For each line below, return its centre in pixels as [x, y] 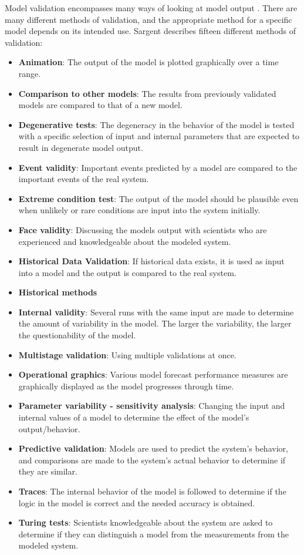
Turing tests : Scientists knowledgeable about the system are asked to [146, 522]
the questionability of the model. [77, 335]
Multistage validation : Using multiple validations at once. [127, 354]
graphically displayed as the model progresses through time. [126, 386]
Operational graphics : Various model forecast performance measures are [153, 374]
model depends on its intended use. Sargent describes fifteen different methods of [151, 31]
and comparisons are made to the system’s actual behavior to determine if [152, 460]
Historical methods [58, 292]
